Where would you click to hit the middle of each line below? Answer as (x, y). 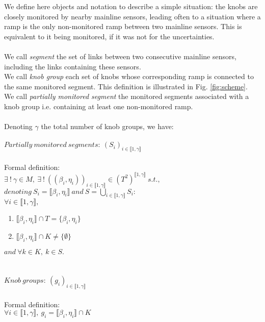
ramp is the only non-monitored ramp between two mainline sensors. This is (123, 26)
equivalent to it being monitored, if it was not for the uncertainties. (109, 36)
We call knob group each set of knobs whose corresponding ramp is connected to (129, 76)
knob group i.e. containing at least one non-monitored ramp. (99, 106)
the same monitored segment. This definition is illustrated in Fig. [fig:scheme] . (126, 86)
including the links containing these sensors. (73, 66)
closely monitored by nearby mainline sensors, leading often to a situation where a (132, 16)
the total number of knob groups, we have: (107, 126)
